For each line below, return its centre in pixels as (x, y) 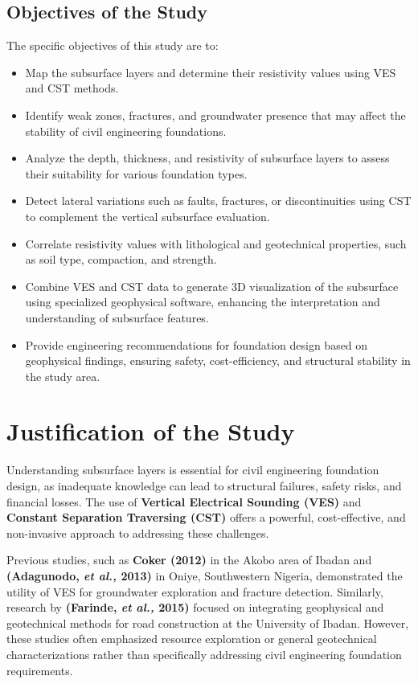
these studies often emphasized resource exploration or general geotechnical (192, 639)
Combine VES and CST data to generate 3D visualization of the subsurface (212, 286)
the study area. (63, 376)
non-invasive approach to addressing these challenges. (138, 532)
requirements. (40, 670)
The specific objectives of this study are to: (113, 45)
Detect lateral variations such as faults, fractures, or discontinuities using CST (218, 201)
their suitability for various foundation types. (136, 173)
